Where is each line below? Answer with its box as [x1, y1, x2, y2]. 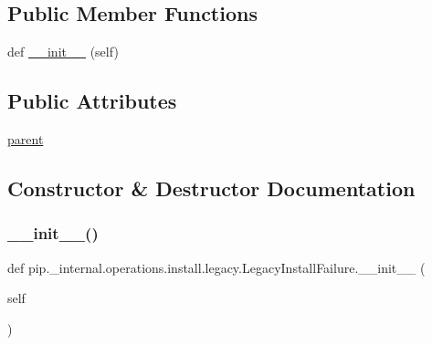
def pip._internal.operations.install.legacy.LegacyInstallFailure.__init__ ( [7, 257, 426, 277]
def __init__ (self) [7, 42, 119, 61]
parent [7, 130, 44, 148]
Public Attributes [7, 87, 177, 115]
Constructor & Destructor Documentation [7, 173, 416, 202]
